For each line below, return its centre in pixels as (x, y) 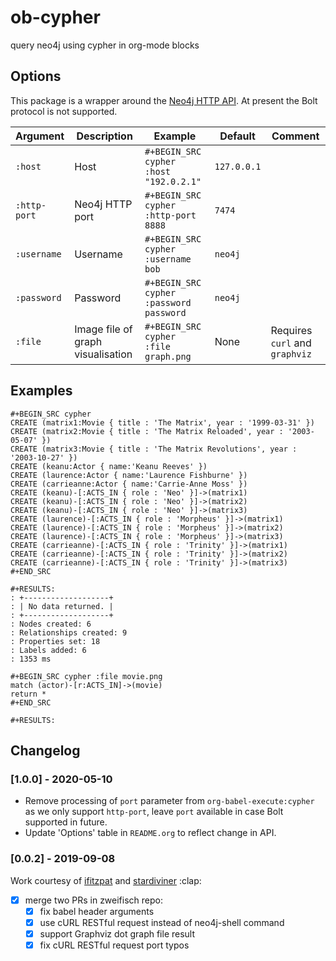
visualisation (103, 354)
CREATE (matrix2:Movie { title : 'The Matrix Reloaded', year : (147, 431)
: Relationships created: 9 (69, 632)
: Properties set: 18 (55, 641)
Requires (291, 330)
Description (104, 136)
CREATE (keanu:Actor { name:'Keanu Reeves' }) (109, 466)
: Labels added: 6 (48, 650)
